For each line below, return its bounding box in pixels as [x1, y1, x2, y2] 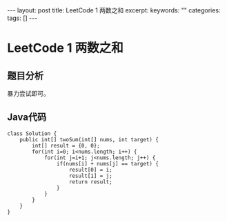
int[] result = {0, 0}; [32, 142, 100, 149]
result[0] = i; [68, 166, 112, 173]
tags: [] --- [7, 14, 38, 22]
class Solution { [7, 130, 57, 137]
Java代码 [7, 112, 47, 123]
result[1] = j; [68, 172, 112, 179]
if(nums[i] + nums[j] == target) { [56, 160, 159, 167]
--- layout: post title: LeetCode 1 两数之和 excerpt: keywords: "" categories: [7, 6, 221, 14]
